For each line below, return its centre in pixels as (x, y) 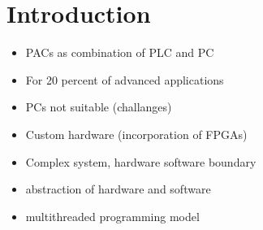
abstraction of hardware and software (118, 189)
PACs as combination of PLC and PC (120, 52)
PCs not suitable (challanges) (99, 107)
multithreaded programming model (112, 216)
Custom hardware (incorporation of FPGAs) (136, 134)
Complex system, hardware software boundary (141, 161)
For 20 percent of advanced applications (125, 79)
